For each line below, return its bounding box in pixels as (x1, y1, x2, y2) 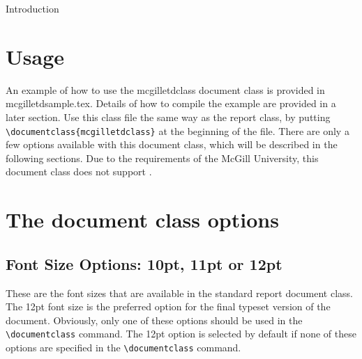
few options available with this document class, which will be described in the (6, 137, 338, 152)
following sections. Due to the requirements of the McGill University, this (6, 150, 319, 165)
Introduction (6, 1, 59, 15)
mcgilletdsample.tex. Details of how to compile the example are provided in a (6, 96, 336, 111)
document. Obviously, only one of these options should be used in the (6, 312, 303, 327)
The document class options (6, 205, 279, 234)
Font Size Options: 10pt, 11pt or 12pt (6, 253, 282, 274)
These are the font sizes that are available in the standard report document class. (6, 285, 354, 300)
